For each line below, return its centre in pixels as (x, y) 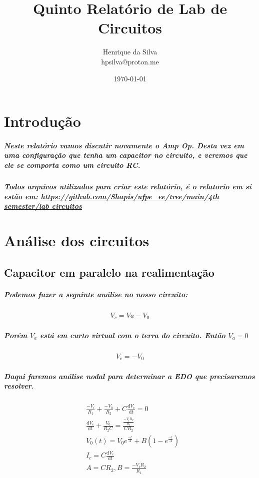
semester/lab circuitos (43, 206)
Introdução (42, 121)
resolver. (19, 386)
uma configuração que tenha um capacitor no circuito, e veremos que (126, 155)
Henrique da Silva (130, 52)
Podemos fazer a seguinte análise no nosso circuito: (96, 294)
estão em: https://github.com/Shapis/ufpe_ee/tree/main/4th (112, 196)
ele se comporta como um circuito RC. (72, 165)
